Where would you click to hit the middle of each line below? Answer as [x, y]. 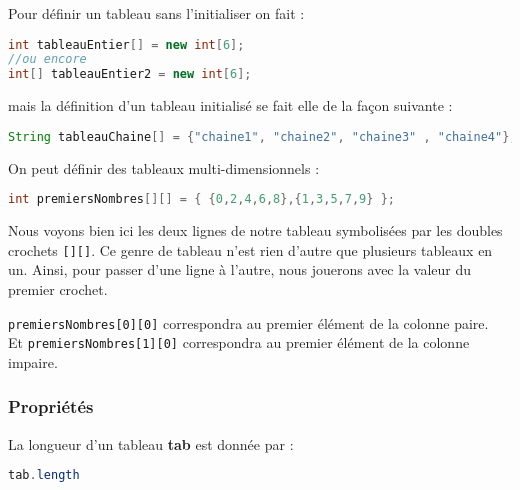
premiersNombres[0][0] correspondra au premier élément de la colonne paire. [248, 322]
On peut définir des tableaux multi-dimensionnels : [164, 167]
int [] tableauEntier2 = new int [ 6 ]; [130, 74]
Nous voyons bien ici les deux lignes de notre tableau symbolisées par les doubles [255, 230]
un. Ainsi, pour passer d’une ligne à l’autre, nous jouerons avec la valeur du [240, 269]
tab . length [44, 475]
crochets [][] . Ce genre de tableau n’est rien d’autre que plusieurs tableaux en [250, 249]
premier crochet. [58, 289]
